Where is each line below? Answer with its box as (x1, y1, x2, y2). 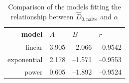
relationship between (10, 11, 74, 21)
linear (25, 42, 43, 52)
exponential (7, 54, 43, 64)
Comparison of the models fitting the (8, 1, 121, 11)
